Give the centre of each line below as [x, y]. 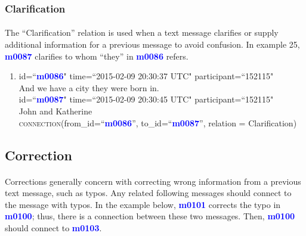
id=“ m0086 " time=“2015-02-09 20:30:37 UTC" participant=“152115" [146, 76]
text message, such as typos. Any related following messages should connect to [148, 193]
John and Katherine [55, 111]
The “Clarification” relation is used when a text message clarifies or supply [142, 32]
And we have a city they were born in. [89, 87]
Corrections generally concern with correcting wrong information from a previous [153, 181]
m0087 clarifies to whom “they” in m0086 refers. [97, 56]
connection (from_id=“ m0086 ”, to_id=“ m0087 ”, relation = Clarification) [158, 122]
